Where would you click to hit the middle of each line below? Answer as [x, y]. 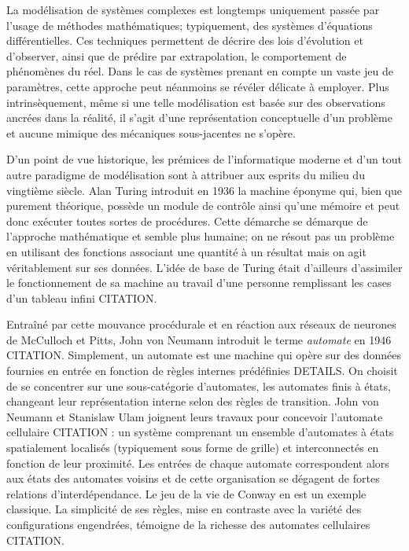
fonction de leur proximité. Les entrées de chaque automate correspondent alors [198, 463]
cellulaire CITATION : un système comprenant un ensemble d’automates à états [200, 432]
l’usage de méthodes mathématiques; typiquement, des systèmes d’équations [190, 25]
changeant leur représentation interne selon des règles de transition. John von [193, 401]
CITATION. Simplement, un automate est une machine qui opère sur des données [204, 355]
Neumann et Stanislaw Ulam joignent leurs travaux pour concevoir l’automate [195, 416]
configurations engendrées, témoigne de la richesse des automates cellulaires [188, 524]
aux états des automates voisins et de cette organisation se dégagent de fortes [193, 478]
